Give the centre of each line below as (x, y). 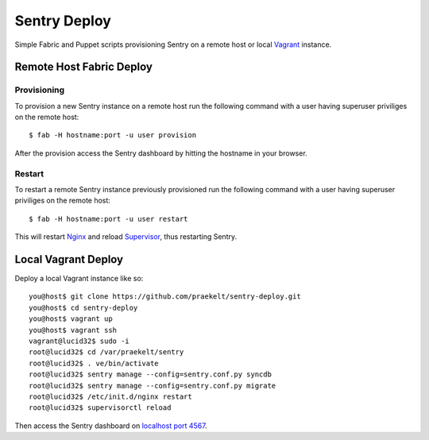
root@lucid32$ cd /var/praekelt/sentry (106, 352)
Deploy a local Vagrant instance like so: (79, 279)
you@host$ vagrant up (71, 319)
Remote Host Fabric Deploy (83, 67)
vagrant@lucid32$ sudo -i (79, 341)
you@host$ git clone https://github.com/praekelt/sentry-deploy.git (165, 297)
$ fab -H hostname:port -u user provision (113, 135)
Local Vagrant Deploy (69, 259)
